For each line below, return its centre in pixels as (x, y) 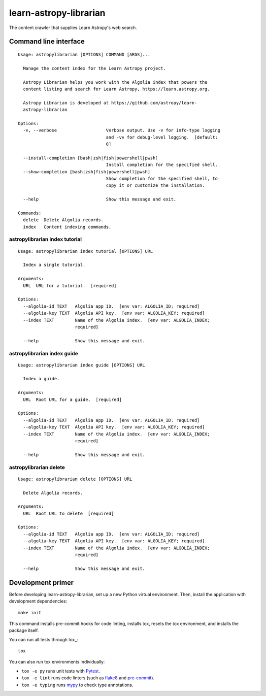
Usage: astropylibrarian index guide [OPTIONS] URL (82, 365)
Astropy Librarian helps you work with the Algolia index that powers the (115, 82)
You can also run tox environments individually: (57, 662)
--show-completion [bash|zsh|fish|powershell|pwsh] (86, 172)
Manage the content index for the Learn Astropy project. (94, 68)
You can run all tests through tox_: (44, 639)
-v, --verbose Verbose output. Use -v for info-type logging (122, 130)
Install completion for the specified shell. (162, 165)
